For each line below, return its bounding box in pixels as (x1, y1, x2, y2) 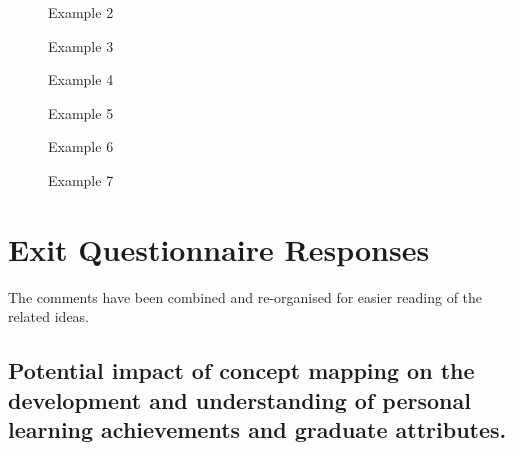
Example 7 (48, 169, 114, 190)
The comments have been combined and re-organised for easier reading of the (8, 286, 483, 307)
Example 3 (48, 35, 114, 56)
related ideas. (8, 306, 90, 327)
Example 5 (48, 102, 114, 123)
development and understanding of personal (8, 384, 471, 415)
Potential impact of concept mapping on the (8, 355, 475, 386)
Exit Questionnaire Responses (8, 228, 430, 269)
